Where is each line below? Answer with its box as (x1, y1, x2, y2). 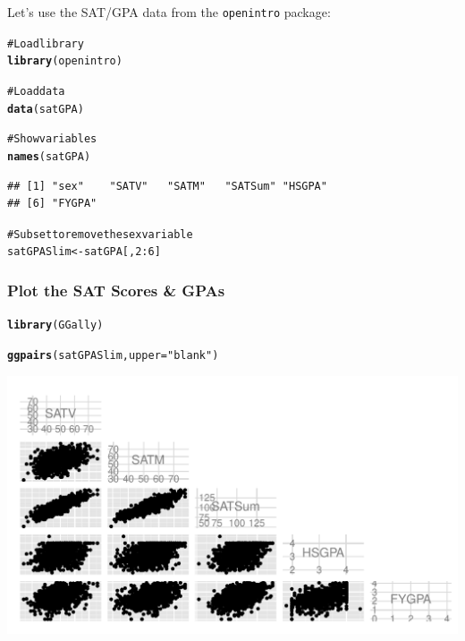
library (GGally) (7, 319, 104, 332)
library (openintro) (7, 55, 123, 68)
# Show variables (7, 132, 97, 146)
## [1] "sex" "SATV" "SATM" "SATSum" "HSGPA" (7, 179, 327, 192)
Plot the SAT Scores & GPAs (7, 279, 225, 302)
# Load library (7, 37, 84, 50)
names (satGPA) (7, 150, 91, 163)
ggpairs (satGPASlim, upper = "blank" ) (7, 348, 219, 362)
